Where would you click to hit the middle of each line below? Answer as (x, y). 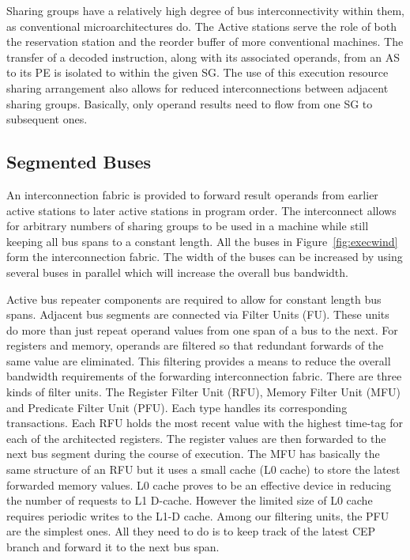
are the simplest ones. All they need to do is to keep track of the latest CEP (191, 531)
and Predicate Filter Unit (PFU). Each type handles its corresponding (177, 407)
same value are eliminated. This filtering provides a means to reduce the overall (199, 360)
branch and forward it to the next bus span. (113, 547)
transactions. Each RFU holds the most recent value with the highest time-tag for (205, 423)
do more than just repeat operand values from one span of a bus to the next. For (202, 329)
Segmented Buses (79, 162)
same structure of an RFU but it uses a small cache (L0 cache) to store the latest (203, 469)
